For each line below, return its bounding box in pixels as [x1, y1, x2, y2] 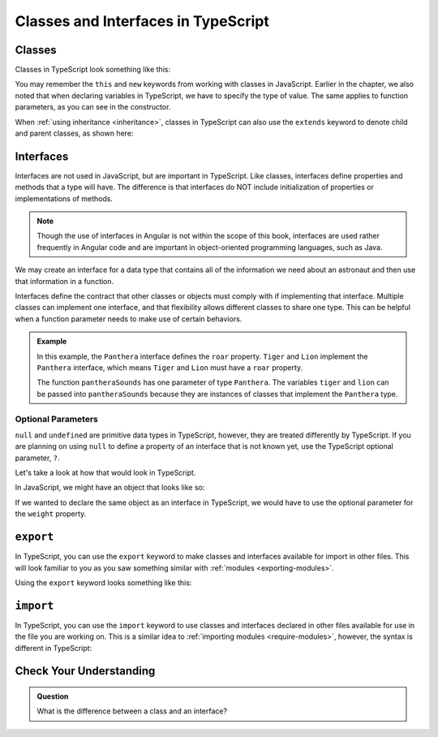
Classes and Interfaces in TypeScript [15, 12, 269, 30]
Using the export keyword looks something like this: [15, 577, 192, 588]
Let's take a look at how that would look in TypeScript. [15, 468, 196, 478]
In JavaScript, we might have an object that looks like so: [15, 483, 205, 493]
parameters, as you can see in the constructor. [15, 102, 171, 112]
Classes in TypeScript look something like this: [15, 65, 170, 75]
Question [36, 692, 69, 701]
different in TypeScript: [15, 643, 92, 653]
